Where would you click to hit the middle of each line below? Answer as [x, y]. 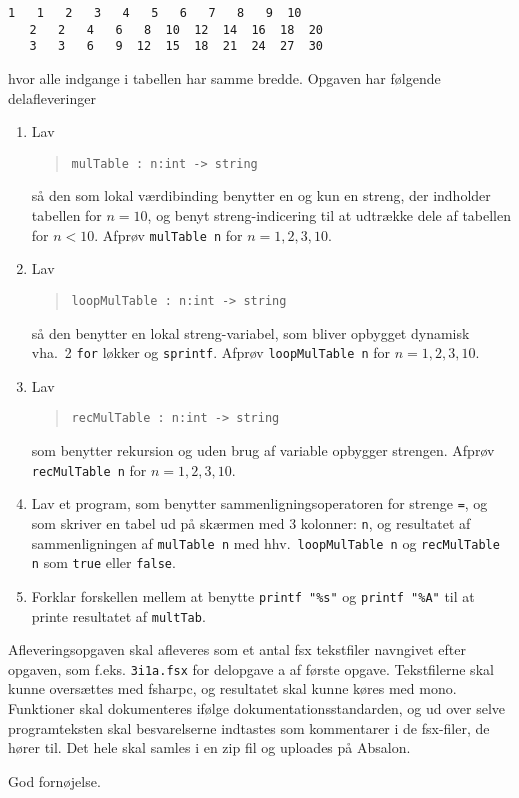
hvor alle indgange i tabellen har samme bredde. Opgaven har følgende [224, 77]
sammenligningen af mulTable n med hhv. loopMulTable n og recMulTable [265, 542]
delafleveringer [52, 97]
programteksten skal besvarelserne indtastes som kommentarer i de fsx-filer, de [249, 727]
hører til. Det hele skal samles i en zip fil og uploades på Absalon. [209, 747]
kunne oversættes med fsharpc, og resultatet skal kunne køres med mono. [232, 688]
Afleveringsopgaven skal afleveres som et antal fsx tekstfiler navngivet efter [237, 649]
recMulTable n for [89, 469]
